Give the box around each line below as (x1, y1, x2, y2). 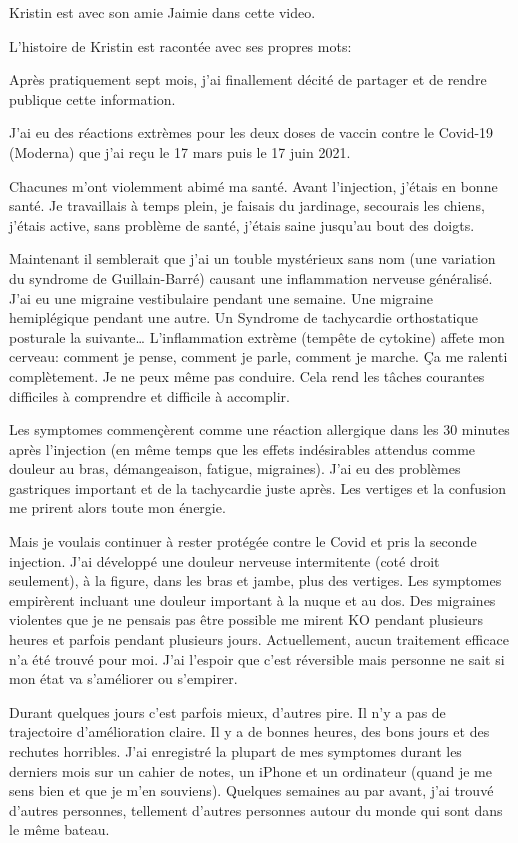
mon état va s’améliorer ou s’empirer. (9, 668, 238, 689)
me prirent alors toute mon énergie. (9, 497, 226, 518)
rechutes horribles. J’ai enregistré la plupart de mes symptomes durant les (9, 741, 462, 761)
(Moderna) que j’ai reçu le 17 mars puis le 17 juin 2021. (9, 141, 351, 162)
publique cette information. (9, 88, 176, 109)
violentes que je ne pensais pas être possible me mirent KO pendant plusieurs (9, 609, 483, 630)
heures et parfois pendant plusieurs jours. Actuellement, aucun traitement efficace (9, 629, 509, 650)
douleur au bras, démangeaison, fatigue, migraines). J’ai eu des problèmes (9, 458, 461, 479)
